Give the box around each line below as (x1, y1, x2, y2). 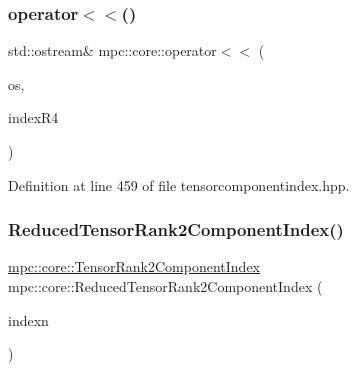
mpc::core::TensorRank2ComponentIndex (8, 256, 260, 277)
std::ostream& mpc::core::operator (8, 40, 217, 61)
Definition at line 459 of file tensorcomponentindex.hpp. (8, 174, 350, 195)
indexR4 (8, 107, 59, 128)
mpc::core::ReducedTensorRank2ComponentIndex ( (8, 276, 323, 296)
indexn (8, 309, 49, 330)
